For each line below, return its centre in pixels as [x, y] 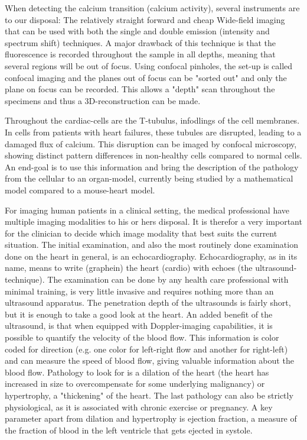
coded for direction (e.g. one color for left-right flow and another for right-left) [146, 349]
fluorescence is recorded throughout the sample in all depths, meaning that [140, 54]
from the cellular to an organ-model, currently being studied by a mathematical [149, 178]
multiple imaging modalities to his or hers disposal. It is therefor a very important [153, 221]
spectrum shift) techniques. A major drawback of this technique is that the [141, 42]
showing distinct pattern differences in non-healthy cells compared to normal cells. [153, 155]
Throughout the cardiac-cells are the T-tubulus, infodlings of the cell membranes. [152, 120]
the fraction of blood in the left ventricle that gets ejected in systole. [129, 430]
